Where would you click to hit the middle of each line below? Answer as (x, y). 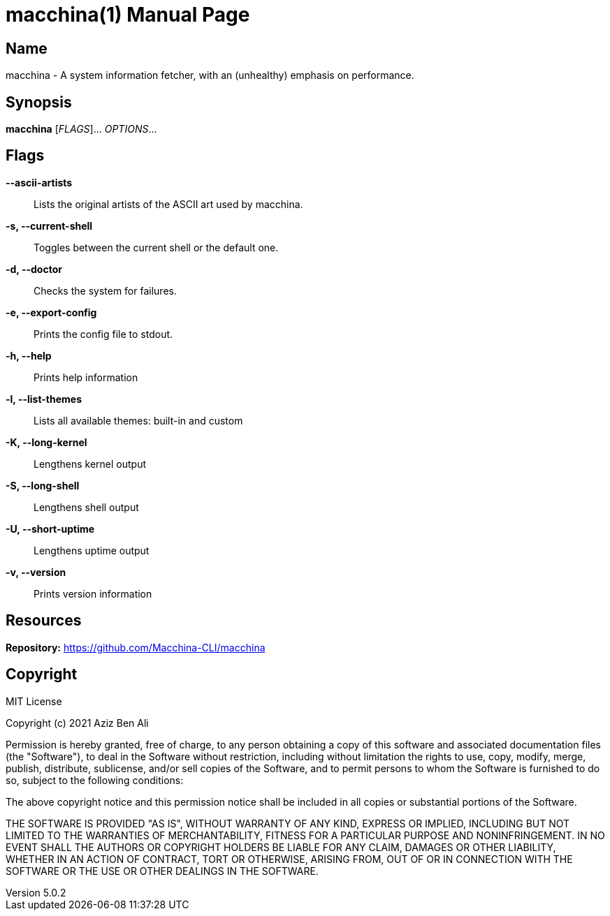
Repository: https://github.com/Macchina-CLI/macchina (136, 647)
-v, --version (36, 572)
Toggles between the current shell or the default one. (156, 247)
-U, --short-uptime (50, 529)
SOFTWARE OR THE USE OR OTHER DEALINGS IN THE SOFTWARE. (162, 871)
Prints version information (93, 593)
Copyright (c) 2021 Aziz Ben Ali (77, 723)
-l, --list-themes (44, 399)
